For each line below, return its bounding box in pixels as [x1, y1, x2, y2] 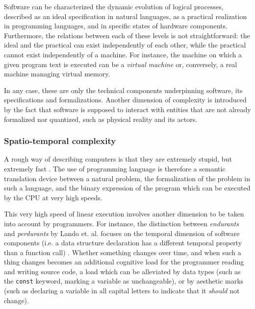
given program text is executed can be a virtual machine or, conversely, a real [4, 59, 237, 69]
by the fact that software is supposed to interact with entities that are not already [4, 104, 251, 114]
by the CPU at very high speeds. [4, 192, 102, 202]
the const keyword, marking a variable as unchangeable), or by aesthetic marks [4, 276, 244, 286]
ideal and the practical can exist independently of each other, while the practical [4, 40, 246, 50]
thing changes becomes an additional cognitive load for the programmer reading [4, 257, 244, 267]
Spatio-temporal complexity [4, 135, 116, 147]
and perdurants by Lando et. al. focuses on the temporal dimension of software [4, 228, 240, 238]
